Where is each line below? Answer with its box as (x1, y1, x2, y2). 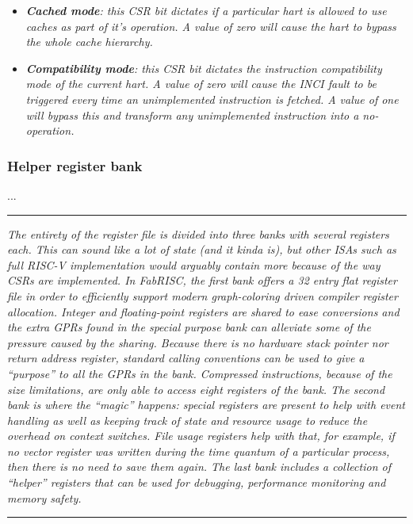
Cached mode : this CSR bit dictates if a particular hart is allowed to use (25, 2, 387, 18)
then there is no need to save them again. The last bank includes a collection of (7, 458, 391, 475)
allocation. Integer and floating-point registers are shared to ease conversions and (7, 303, 400, 319)
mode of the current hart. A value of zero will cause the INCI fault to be (25, 75, 377, 92)
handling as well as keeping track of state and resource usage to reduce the (7, 411, 368, 428)
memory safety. (7, 489, 82, 506)
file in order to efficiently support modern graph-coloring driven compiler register (7, 287, 398, 304)
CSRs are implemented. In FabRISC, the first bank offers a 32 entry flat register (7, 272, 397, 289)
